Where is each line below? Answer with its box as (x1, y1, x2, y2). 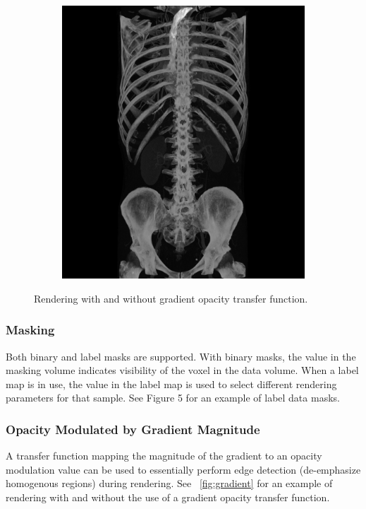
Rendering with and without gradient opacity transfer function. (34, 291, 308, 305)
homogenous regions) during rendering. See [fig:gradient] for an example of (6, 476, 333, 491)
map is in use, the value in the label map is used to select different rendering (6, 376, 337, 391)
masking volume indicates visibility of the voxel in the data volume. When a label (6, 363, 359, 378)
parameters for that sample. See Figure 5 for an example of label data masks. (6, 390, 340, 405)
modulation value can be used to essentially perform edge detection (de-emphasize (6, 462, 361, 476)
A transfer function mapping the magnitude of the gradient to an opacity (6, 448, 322, 463)
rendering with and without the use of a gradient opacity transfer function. (6, 490, 330, 505)
